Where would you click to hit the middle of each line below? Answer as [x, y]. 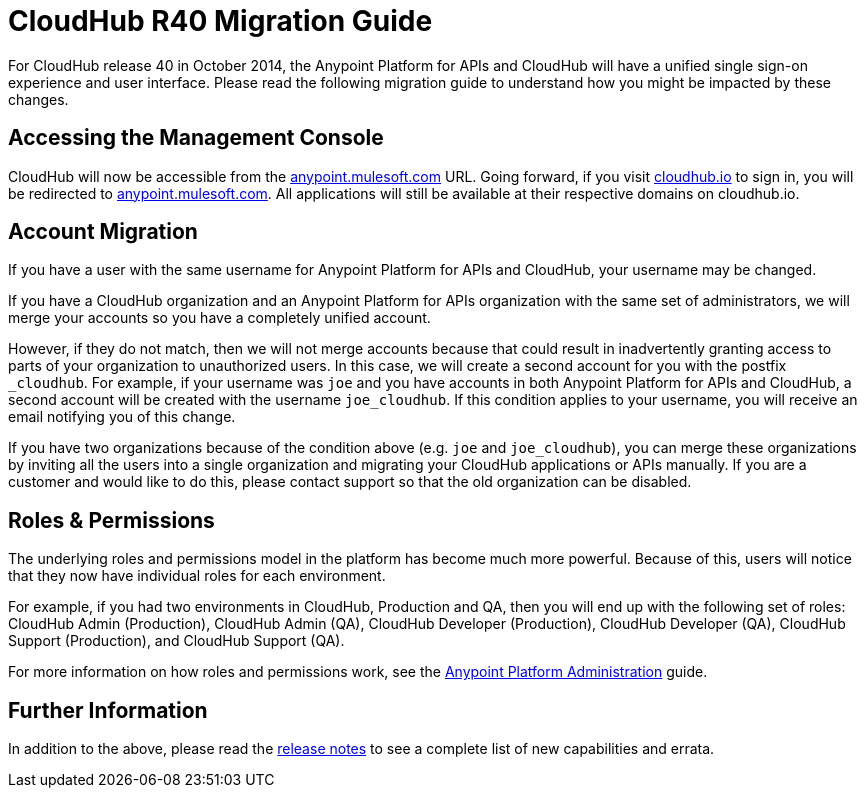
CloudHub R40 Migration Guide [220, 21]
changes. [38, 99]
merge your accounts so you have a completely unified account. [219, 318]
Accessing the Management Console [196, 138]
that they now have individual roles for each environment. [197, 576]
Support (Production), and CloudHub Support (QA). [176, 641]
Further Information [108, 710]
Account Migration [103, 232]
